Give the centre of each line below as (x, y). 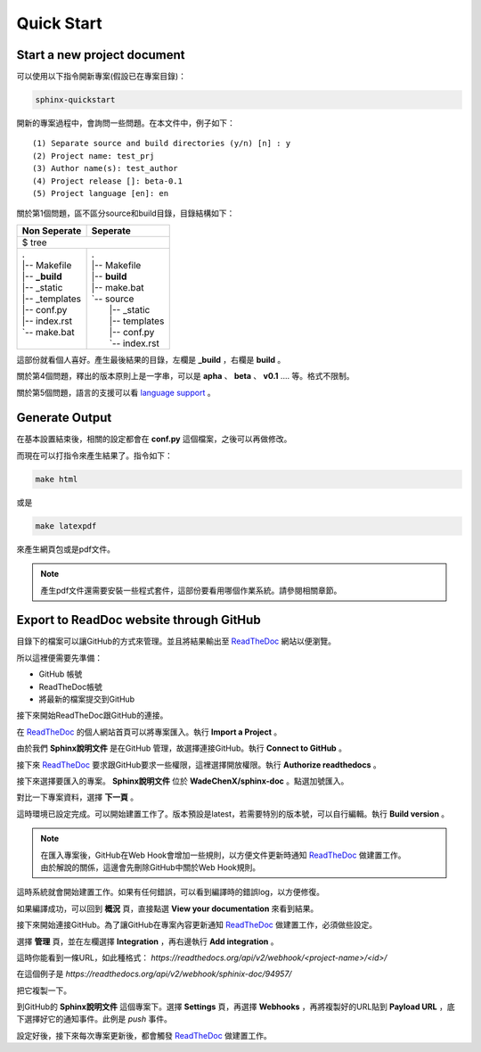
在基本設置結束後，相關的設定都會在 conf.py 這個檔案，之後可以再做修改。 (154, 439)
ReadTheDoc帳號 (70, 686)
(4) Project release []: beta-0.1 (107, 181)
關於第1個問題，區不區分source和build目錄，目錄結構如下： (126, 213)
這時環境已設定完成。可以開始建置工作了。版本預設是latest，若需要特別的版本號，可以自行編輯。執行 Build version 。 (233, 814)
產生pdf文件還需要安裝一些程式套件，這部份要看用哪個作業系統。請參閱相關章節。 (191, 590)
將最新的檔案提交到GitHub (87, 699)
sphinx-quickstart (75, 100)
